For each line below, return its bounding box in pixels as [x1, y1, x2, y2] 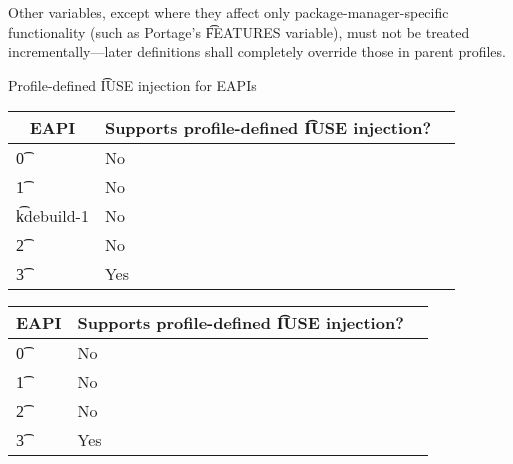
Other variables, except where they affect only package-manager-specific [8, 2, 449, 22]
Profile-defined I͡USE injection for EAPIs [8, 74, 257, 95]
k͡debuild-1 [16, 204, 89, 228]
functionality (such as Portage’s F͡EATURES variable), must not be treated [8, 21, 470, 42]
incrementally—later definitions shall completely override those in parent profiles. [8, 41, 506, 62]
